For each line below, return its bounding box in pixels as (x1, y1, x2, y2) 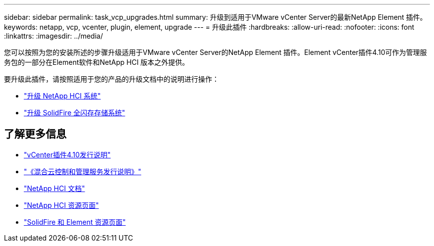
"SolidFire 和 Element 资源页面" (24, 217, 126, 226)
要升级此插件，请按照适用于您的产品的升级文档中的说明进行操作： (4, 75, 219, 83)
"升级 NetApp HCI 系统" (24, 92, 101, 100)
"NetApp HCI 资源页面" (24, 200, 99, 209)
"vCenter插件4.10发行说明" (24, 150, 111, 159)
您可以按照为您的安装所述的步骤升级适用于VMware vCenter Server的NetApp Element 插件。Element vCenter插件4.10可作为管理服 (4, 48, 427, 56)
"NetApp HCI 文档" (24, 184, 85, 193)
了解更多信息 (4, 128, 66, 141)
